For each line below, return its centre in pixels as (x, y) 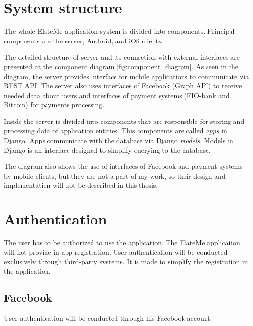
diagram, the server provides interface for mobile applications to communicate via (126, 76)
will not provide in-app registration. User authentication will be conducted (116, 252)
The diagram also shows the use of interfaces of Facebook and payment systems (123, 166)
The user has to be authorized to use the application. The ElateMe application (122, 242)
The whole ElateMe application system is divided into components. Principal (119, 31)
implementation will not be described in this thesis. (81, 185)
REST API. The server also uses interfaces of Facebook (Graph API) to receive (123, 86)
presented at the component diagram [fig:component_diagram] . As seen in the (121, 66)
